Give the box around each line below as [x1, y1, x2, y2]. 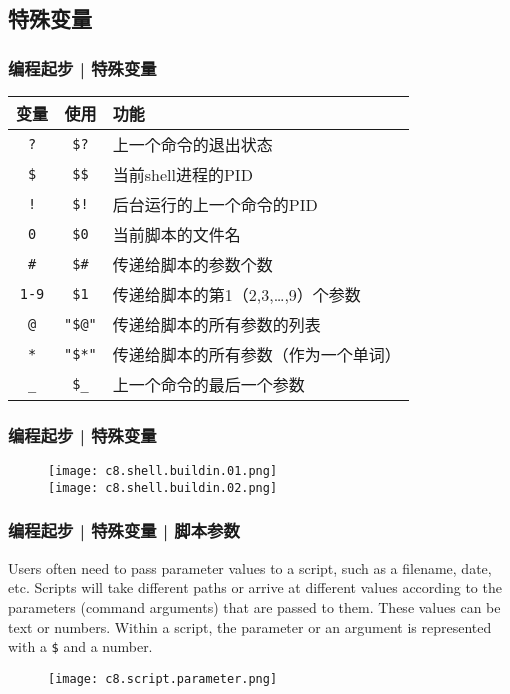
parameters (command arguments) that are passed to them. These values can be [8, 596, 501, 617]
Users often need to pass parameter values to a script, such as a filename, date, [8, 557, 492, 578]
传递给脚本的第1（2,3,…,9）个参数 [112, 283, 361, 306]
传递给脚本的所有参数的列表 [112, 313, 321, 336]
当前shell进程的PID [112, 163, 253, 186]
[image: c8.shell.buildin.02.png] [48, 480, 278, 495]
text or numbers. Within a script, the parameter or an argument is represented [8, 616, 492, 637]
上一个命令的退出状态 [112, 133, 273, 156]
